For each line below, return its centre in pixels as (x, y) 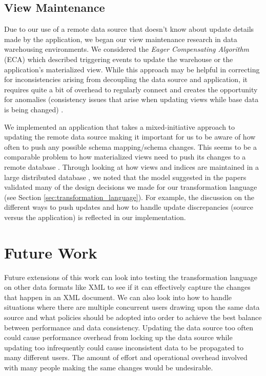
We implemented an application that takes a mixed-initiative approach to (120, 126)
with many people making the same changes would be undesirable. (109, 367)
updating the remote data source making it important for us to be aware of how (130, 137)
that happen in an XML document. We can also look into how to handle (118, 297)
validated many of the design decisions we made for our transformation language (131, 187)
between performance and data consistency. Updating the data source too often (129, 327)
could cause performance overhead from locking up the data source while (118, 337)
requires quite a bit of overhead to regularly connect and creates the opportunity (131, 89)
